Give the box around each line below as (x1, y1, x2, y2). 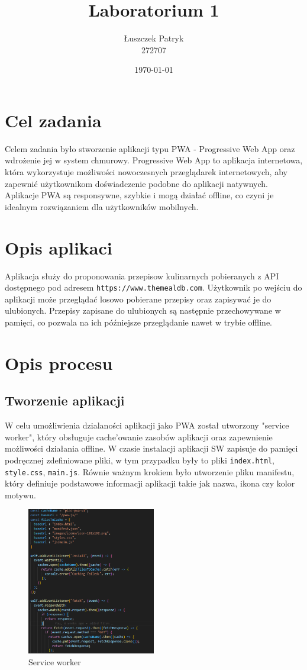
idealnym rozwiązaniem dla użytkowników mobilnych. (5, 200, 199, 212)
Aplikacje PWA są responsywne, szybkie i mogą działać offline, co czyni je (5, 189, 274, 201)
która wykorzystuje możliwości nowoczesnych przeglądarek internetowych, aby (5, 166, 287, 178)
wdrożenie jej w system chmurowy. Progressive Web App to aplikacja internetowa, (5, 154, 303, 166)
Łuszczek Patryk (124, 32, 184, 44)
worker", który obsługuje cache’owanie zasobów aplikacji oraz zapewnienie (5, 430, 273, 443)
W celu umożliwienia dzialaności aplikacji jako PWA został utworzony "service (5, 419, 289, 431)
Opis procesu (5, 350, 113, 375)
